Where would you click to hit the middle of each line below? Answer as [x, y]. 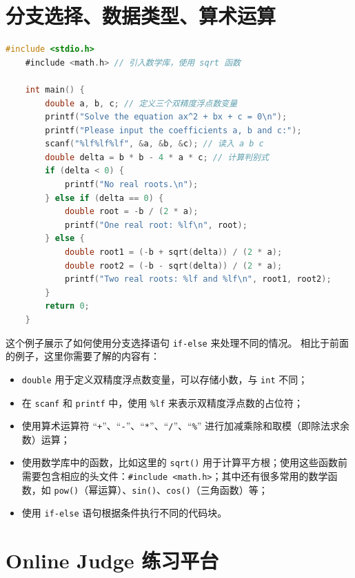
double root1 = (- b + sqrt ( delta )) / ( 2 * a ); [173, 252]
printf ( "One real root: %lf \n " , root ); [156, 225]
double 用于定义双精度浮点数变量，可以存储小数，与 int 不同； [165, 379]
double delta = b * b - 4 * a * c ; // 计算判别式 [157, 157]
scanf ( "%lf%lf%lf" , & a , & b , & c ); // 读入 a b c [154, 144]
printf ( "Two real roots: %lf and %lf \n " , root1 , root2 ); [198, 279]
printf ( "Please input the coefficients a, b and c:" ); [173, 130]
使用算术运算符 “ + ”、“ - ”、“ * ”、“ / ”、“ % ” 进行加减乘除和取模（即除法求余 [186, 426]
